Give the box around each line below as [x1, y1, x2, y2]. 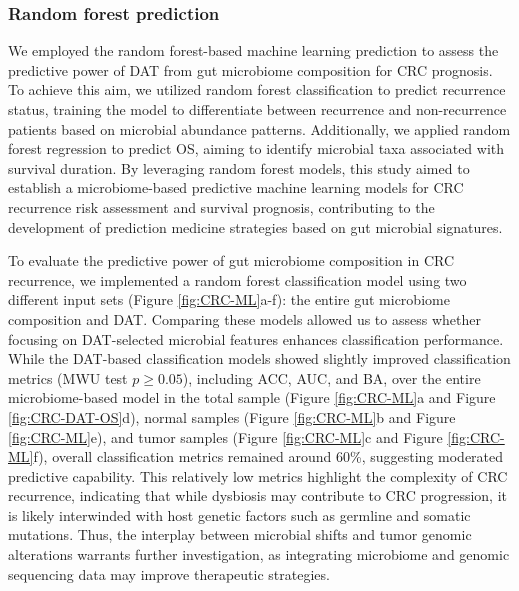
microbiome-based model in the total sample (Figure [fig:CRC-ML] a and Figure [8, 387, 496, 408]
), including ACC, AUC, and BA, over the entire [182, 367, 481, 388]
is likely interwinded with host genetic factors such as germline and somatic [8, 504, 471, 525]
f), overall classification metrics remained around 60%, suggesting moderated [33, 446, 504, 467]
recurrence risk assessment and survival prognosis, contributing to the [8, 196, 435, 217]
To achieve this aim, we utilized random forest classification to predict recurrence [8, 79, 506, 100]
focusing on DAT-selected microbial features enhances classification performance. [8, 328, 504, 349]
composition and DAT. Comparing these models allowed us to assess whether [8, 308, 481, 329]
